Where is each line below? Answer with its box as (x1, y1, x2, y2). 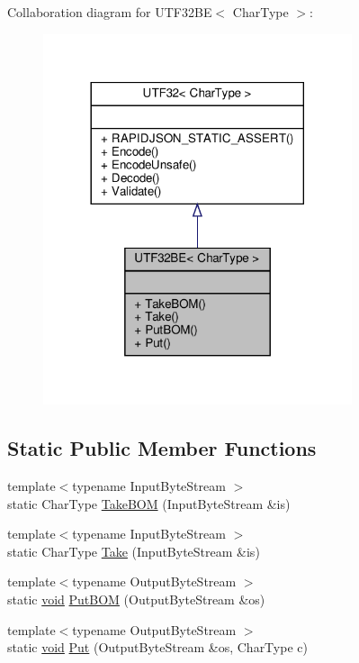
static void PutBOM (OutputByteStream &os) (7, 590, 265, 609)
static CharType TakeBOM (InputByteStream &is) (7, 494, 291, 513)
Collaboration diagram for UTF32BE (7, 3, 212, 21)
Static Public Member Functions (7, 434, 317, 462)
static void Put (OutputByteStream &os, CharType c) (7, 638, 308, 657)
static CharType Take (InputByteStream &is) (7, 541, 260, 560)
